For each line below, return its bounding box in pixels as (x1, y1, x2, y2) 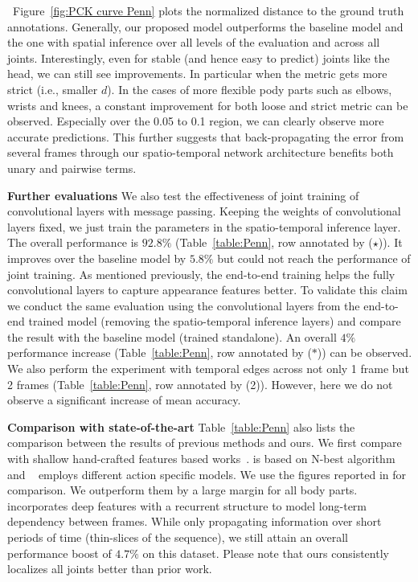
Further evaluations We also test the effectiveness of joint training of (7, 186, 359, 203)
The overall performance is (7, 234, 139, 251)
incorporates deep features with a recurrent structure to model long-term (7, 497, 367, 514)
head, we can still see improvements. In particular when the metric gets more (7, 65, 387, 82)
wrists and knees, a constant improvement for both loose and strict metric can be (7, 96, 408, 113)
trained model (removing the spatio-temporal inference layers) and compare (28, 313, 401, 330)
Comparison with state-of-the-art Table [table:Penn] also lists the (7, 418, 355, 435)
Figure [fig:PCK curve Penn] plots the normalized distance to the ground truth (12, 2, 404, 18)
